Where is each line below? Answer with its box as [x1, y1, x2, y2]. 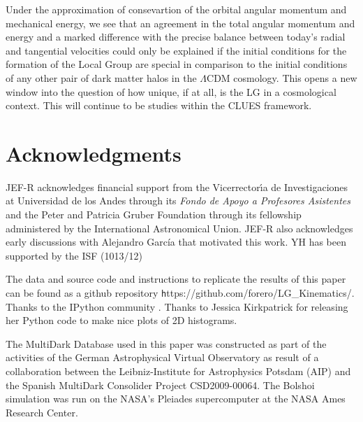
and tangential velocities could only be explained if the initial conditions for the [6, 43, 347, 57]
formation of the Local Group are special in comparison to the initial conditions [6, 57, 348, 71]
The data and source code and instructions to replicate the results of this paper [6, 272, 346, 286]
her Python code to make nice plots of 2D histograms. [6, 313, 237, 328]
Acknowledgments [6, 139, 181, 167]
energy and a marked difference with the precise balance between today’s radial [6, 29, 346, 44]
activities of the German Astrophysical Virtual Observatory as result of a [6, 350, 319, 365]
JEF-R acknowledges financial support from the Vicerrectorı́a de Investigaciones [6, 179, 348, 194]
